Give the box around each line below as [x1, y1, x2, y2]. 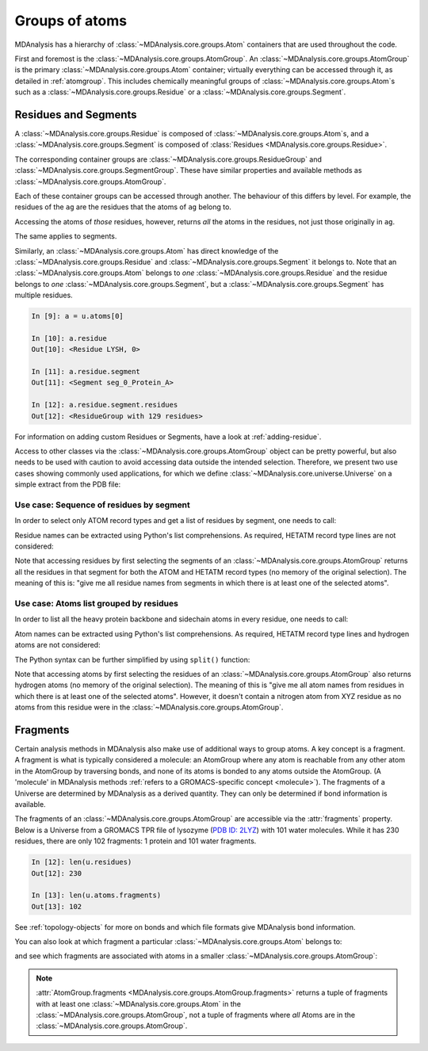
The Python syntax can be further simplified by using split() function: [14, 655, 250, 664]
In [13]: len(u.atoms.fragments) [31, 891, 162, 900]
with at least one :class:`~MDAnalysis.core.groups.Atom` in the [36, 999, 242, 1008]
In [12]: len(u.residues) [31, 858, 132, 867]
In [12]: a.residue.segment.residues [31, 400, 178, 410]
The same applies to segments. [14, 231, 117, 241]
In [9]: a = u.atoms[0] [31, 311, 124, 321]
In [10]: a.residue [31, 334, 107, 342]
